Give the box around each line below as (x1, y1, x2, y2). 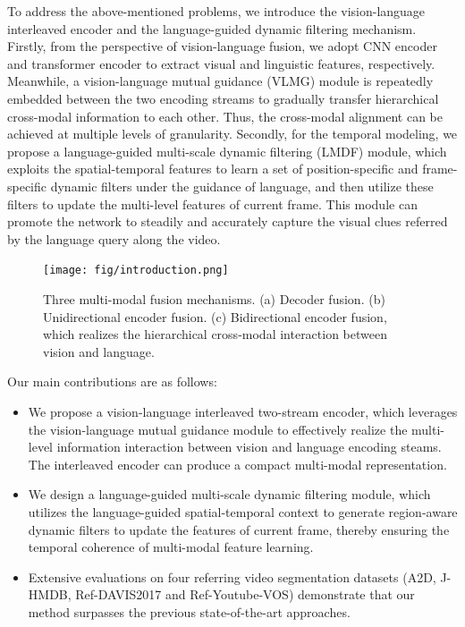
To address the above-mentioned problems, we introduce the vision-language (7, 2, 426, 20)
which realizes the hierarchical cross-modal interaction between (43, 325, 387, 343)
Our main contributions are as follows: (7, 372, 217, 391)
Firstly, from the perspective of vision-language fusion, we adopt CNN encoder (7, 37, 437, 55)
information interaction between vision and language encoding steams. (56, 437, 442, 456)
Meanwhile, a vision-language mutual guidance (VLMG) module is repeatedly (7, 72, 434, 90)
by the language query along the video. (7, 229, 221, 248)
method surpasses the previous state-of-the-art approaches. (28, 602, 351, 621)
